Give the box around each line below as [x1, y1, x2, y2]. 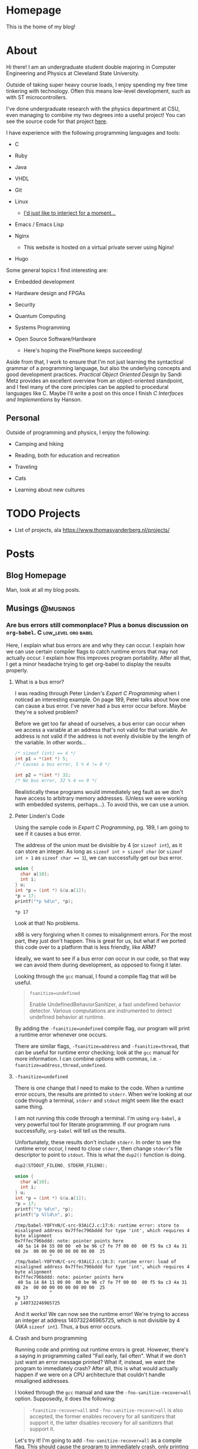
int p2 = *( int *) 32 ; [14, 772, 71, 778]
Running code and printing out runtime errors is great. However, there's [14, 1346, 189, 1353]
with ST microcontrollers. [6, 93, 67, 101]
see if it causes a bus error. [14, 830, 82, 837]
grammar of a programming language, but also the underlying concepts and [6, 364, 191, 371]
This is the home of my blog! [6, 23, 76, 30]
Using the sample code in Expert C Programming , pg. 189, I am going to [14, 824, 189, 831]
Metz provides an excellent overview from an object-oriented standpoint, [6, 377, 184, 384]
